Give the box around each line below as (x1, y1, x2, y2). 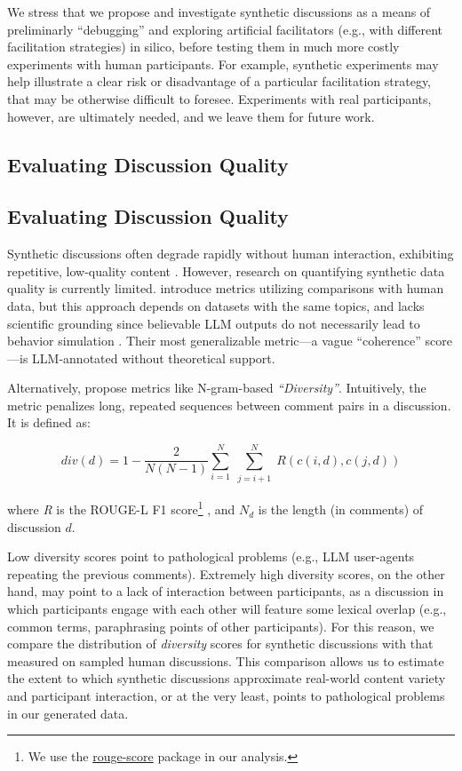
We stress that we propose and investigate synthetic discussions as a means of (7, 3, 431, 20)
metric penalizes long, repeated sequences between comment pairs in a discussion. (7, 395, 451, 414)
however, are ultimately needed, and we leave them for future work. (7, 107, 375, 125)
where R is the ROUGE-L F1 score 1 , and (7, 497, 235, 519)
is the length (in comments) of (258, 500, 424, 519)
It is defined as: (7, 413, 91, 432)
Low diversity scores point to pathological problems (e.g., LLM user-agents (7, 547, 415, 566)
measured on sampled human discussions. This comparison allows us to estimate (7, 651, 444, 670)
